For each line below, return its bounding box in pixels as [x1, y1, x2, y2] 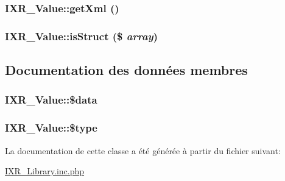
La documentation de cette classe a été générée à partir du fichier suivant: [5, 144, 281, 157]
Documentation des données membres [5, 60, 248, 79]
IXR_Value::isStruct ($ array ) [5, 28, 158, 43]
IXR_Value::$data [5, 92, 97, 107]
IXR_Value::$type [5, 120, 97, 135]
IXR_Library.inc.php [5, 165, 85, 177]
